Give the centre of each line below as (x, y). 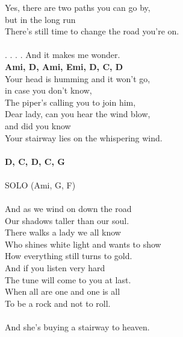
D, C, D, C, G (35, 161)
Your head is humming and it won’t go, (78, 78)
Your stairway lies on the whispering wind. (84, 137)
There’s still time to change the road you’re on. (92, 31)
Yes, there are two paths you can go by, (78, 7)
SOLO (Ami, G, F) (40, 185)
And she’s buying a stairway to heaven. (77, 327)
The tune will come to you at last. (68, 279)
